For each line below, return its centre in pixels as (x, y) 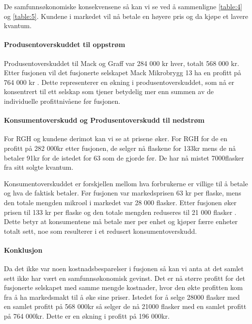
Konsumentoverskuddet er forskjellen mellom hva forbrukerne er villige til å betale (126, 183)
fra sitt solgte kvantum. (39, 167)
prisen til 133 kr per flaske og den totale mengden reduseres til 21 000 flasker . (120, 212)
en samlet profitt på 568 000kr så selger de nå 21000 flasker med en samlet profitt (125, 306)
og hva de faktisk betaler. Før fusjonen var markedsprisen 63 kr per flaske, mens (123, 193)
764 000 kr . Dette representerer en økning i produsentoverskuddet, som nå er (119, 82)
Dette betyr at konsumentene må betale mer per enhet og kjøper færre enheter (121, 221)
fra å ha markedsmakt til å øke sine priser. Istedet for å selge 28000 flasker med (122, 297)
